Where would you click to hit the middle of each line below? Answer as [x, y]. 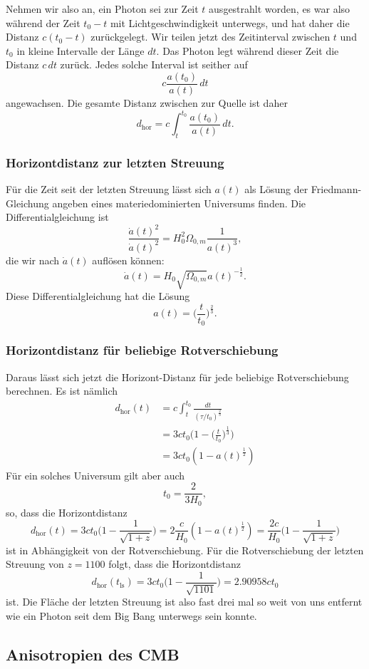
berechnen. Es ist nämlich [62, 391]
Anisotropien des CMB [93, 654]
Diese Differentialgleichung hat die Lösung [98, 296]
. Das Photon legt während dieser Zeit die [248, 50]
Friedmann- [336, 189]
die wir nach [33, 260]
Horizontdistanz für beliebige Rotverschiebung [142, 350]
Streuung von [35, 564]
